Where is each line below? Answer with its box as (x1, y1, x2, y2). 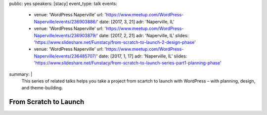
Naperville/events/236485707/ (34, 53, 96, 59)
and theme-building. (21, 85, 63, 91)
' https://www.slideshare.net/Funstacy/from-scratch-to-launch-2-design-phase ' (34, 39, 196, 45)
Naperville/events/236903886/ (34, 19, 97, 25)
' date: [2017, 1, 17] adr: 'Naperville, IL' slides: (96, 53, 187, 59)
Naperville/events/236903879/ (34, 32, 97, 38)
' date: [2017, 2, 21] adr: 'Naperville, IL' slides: (96, 32, 189, 38)
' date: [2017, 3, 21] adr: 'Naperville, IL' (96, 19, 175, 25)
